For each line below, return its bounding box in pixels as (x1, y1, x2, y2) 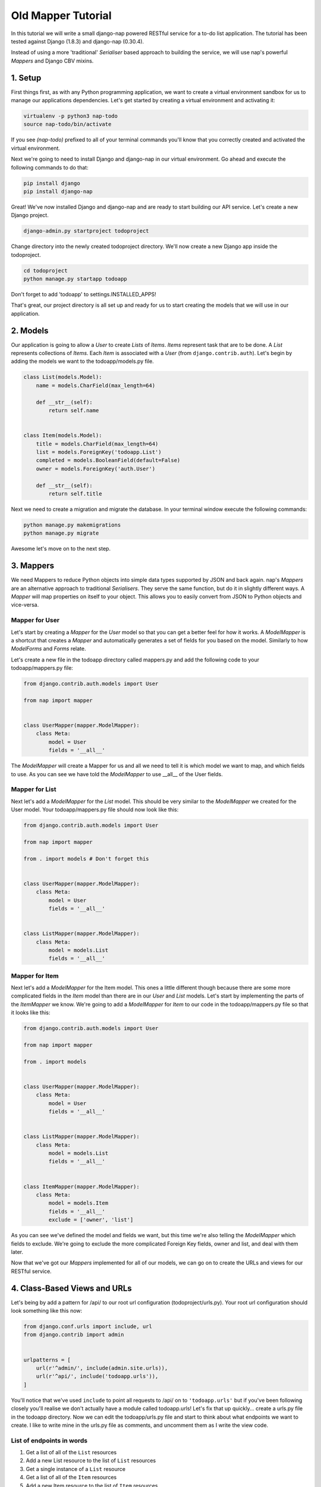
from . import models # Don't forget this (23, 855, 149, 862)
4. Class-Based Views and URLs (11, 1283, 132, 1293)
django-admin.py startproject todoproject (23, 228, 149, 234)
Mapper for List (11, 785, 56, 793)
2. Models (11, 325, 49, 335)
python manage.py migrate (23, 530, 99, 537)
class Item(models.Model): (23, 432, 102, 439)
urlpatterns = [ (23, 1356, 71, 1363)
